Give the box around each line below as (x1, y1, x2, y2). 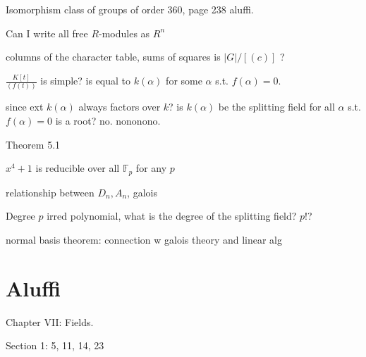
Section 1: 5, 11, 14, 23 (6, 338, 104, 353)
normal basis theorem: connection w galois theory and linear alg (6, 232, 282, 246)
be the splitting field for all (218, 99, 335, 114)
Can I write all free (6, 25, 88, 40)
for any (135, 161, 167, 175)
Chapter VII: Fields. (6, 314, 94, 329)
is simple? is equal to (40, 73, 131, 88)
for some (166, 73, 202, 88)
